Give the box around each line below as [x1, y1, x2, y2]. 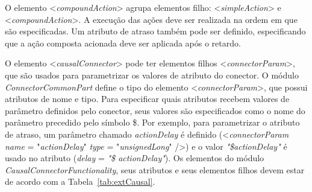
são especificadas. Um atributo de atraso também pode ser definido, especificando [5, 25, 306, 37]
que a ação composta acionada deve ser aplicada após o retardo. [5, 36, 241, 49]
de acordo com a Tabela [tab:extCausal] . [5, 175, 155, 188]
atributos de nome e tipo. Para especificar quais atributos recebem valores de [5, 92, 290, 105]
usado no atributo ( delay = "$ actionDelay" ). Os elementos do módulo [5, 152, 264, 164]
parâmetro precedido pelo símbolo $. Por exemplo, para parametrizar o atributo [5, 116, 300, 129]
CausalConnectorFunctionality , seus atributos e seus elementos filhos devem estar [5, 163, 305, 176]
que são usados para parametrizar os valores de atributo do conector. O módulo [5, 68, 299, 81]
